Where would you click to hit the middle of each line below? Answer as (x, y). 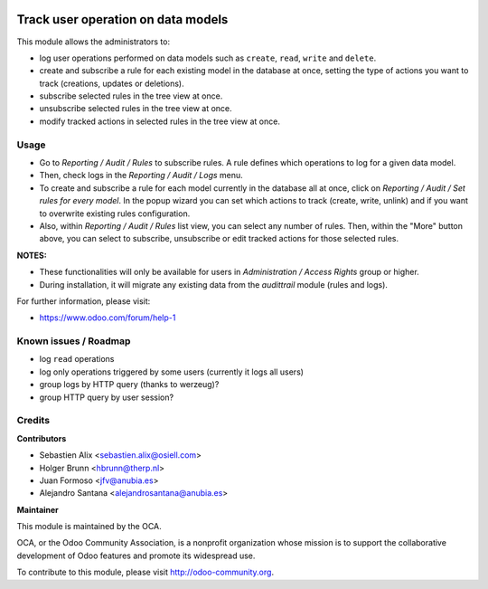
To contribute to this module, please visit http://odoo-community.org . (145, 572)
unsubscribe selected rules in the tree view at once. (136, 109)
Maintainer (38, 509)
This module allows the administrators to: (94, 42)
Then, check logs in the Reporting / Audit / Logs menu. (141, 176)
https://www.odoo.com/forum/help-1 (108, 318)
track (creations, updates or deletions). (112, 83)
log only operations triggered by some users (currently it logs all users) (172, 372)
